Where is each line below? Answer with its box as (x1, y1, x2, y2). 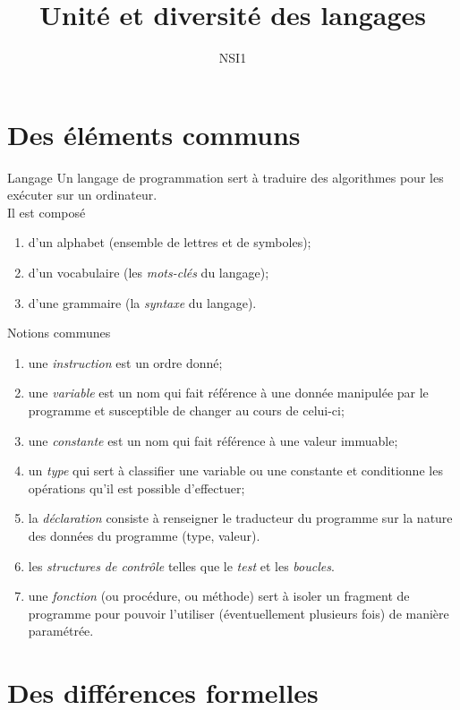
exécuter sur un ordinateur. (7, 185, 158, 204)
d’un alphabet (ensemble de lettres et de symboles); (28, 233, 311, 252)
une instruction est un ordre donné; (28, 353, 223, 372)
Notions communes (7, 323, 111, 342)
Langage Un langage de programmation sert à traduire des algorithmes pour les (7, 167, 444, 186)
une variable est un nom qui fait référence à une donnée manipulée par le (28, 383, 429, 402)
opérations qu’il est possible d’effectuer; (28, 478, 245, 497)
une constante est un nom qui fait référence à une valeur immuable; (28, 431, 398, 449)
